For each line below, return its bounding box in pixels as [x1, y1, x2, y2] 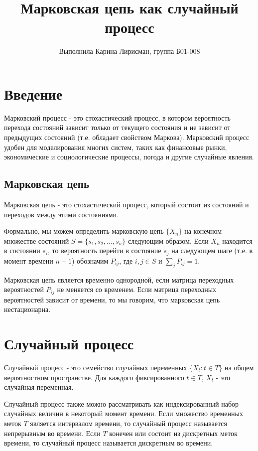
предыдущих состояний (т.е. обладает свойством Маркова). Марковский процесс [4, 132, 250, 143]
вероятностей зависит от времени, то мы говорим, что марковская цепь [4, 294, 220, 304]
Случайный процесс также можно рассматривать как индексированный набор [4, 398, 239, 409]
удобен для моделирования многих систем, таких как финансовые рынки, [4, 142, 227, 152]
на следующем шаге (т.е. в [171, 245, 253, 256]
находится [222, 235, 253, 246]
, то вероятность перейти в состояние [48, 245, 161, 256]
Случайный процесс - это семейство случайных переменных [4, 362, 187, 372]
